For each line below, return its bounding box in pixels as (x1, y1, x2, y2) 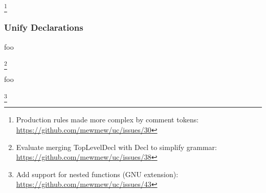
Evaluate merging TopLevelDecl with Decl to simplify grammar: (16, 141, 217, 152)
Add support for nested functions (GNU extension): (16, 168, 179, 179)
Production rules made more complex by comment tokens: (16, 114, 199, 125)
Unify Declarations (4, 21, 83, 34)
